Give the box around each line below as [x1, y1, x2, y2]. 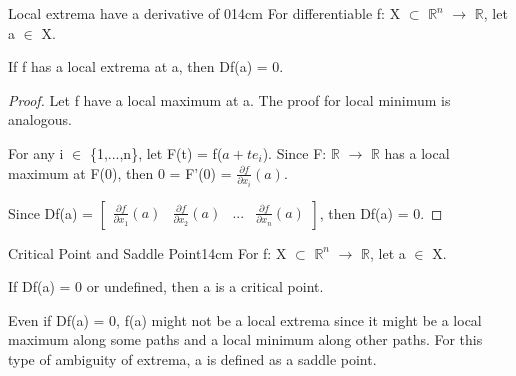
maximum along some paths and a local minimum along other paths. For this [8, 329, 483, 350]
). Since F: [262, 142, 327, 163]
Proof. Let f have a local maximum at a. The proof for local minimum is [8, 89, 451, 110]
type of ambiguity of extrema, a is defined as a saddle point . [8, 348, 377, 369]
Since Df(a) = [8, 202, 93, 223]
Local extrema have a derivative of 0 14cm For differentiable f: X [8, 3, 401, 23]
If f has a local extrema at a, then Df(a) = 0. [8, 56, 284, 77]
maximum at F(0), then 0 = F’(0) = [8, 162, 232, 183]
